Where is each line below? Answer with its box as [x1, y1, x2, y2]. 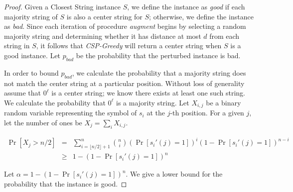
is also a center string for [66, 11, 143, 21]
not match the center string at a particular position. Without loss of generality [4, 78, 245, 88]
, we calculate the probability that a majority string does [72, 67, 246, 78]
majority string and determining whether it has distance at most [4, 30, 201, 41]
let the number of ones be [4, 117, 82, 127]
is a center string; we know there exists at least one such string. [51, 88, 245, 98]
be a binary [206, 97, 241, 107]
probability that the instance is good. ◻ [4, 179, 127, 189]
